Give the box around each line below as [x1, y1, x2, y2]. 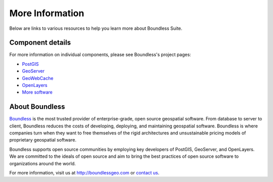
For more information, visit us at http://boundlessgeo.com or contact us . [9, 170, 160, 176]
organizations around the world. [9, 160, 76, 166]
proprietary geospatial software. [9, 137, 77, 143]
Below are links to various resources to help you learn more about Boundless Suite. [9, 25, 183, 31]
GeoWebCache [22, 75, 54, 81]
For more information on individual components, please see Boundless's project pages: [9, 52, 192, 58]
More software [22, 89, 53, 96]
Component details [9, 38, 71, 47]
